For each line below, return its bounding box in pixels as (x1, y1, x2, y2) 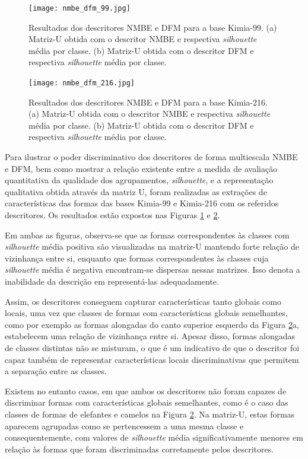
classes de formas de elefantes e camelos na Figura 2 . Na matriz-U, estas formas (5, 407, 295, 420)
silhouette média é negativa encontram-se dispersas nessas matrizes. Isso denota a (5, 263, 300, 276)
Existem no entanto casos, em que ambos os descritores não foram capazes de (5, 384, 287, 397)
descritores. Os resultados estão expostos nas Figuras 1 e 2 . (5, 209, 220, 221)
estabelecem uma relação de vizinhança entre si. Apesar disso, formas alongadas (5, 330, 296, 342)
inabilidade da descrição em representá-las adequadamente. (5, 275, 219, 287)
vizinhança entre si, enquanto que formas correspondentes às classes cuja (5, 251, 269, 264)
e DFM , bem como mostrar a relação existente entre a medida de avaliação (5, 162, 278, 174)
